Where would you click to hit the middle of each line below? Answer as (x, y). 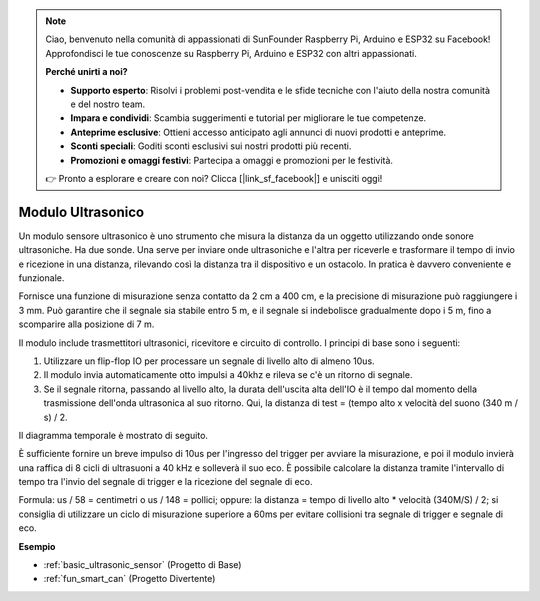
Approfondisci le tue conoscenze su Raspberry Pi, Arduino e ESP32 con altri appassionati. (231, 53)
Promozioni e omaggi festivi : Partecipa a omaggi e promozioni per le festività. (232, 160)
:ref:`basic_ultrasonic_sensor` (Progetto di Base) (142, 565)
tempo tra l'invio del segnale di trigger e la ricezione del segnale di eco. (165, 482)
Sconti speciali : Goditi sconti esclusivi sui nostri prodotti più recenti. (211, 146)
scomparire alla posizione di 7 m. (86, 324)
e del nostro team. (108, 104)
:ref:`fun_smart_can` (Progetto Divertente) (129, 579)
